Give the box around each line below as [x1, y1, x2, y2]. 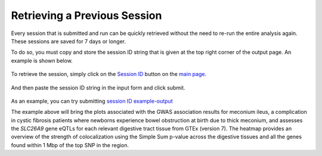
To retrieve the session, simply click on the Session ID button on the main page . [11, 71, 207, 78]
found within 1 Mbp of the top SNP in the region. [11, 141, 129, 148]
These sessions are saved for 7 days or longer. [11, 37, 126, 44]
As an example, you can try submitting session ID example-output [11, 97, 173, 104]
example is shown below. [11, 57, 73, 64]
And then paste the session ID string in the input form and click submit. [11, 84, 185, 91]
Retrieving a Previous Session [11, 9, 162, 22]
